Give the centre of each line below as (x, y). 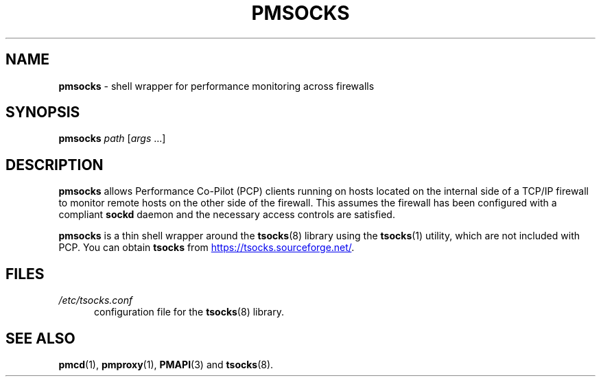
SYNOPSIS (43, 112)
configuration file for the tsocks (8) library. (189, 312)
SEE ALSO (40, 338)
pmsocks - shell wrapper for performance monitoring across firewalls (216, 86)
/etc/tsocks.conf (96, 300)
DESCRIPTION (55, 165)
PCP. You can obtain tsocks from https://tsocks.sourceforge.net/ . (207, 248)
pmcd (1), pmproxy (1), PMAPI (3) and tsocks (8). (166, 364)
